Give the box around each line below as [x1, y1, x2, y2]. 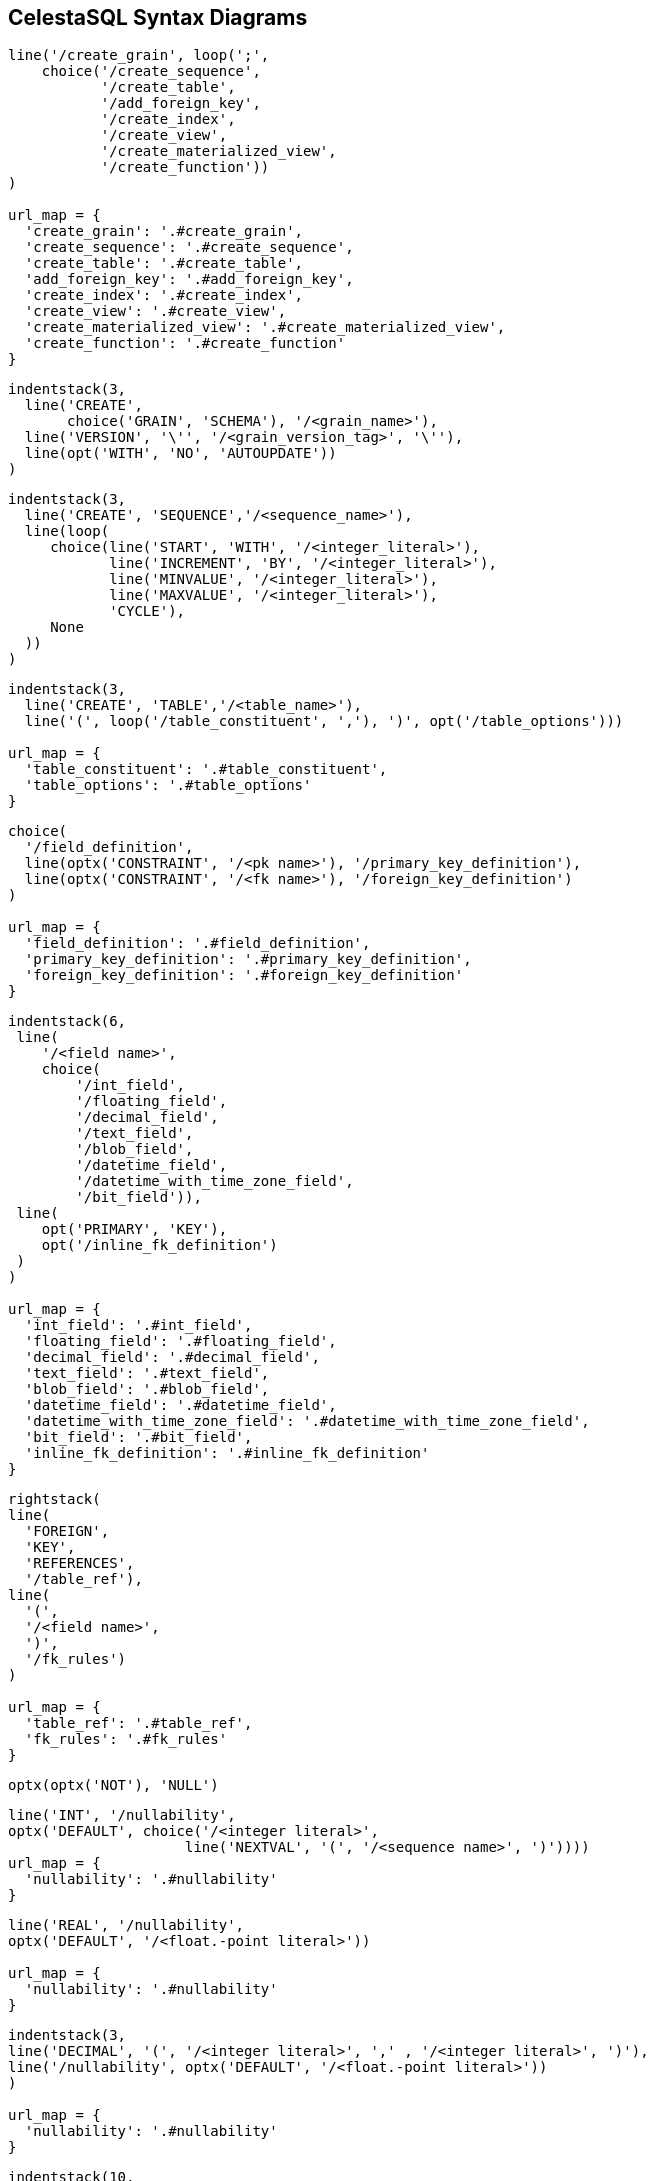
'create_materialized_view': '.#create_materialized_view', [24, 319, 506, 336]
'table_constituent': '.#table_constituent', [24, 761, 388, 778]
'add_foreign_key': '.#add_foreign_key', [24, 271, 354, 288]
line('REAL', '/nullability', [8, 1917, 245, 1934]
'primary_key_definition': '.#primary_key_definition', [24, 951, 472, 968]
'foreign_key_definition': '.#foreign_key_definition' [24, 967, 464, 984]
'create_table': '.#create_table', [24, 255, 304, 272]
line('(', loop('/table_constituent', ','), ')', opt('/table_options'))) [24, 713, 624, 730]
